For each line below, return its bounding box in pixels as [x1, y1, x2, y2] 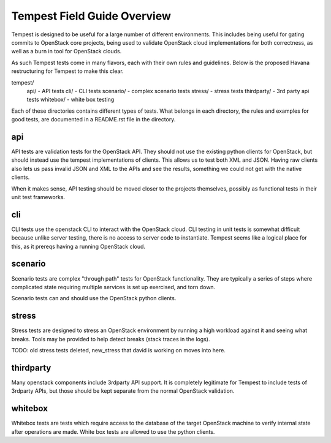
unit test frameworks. [11, 193, 66, 200]
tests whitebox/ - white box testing [26, 96, 115, 104]
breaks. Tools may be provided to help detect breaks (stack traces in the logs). [11, 335, 210, 343]
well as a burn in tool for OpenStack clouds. [11, 48, 122, 55]
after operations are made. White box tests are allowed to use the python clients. [11, 428, 215, 435]
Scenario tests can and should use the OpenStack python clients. [11, 295, 177, 302]
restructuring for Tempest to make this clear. [11, 67, 124, 75]
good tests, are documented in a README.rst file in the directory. [11, 116, 176, 123]
